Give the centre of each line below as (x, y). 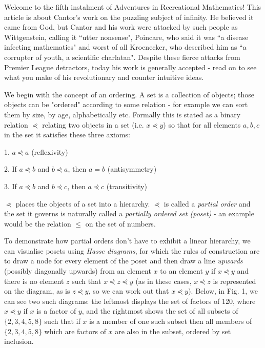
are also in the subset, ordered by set (173, 331)
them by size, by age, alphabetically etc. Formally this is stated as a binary (123, 114)
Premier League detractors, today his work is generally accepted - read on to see (130, 67)
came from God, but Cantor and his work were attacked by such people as (121, 27)
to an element (181, 271)
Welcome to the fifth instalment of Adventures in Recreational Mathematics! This (133, 7)
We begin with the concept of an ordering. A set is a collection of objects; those (129, 94)
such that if (62, 321)
